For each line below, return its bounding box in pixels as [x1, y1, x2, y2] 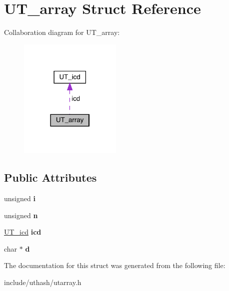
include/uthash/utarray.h [4, 277, 81, 287]
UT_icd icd [4, 227, 41, 237]
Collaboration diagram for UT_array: [4, 27, 120, 37]
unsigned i [4, 193, 35, 204]
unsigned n [4, 210, 38, 220]
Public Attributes [4, 170, 97, 185]
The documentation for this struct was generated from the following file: [4, 260, 225, 271]
